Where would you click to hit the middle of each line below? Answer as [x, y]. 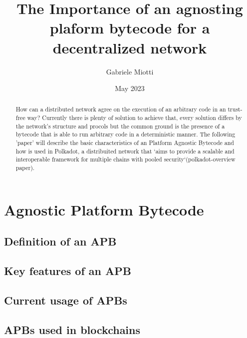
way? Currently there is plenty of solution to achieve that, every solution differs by [134, 118]
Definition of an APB [60, 241]
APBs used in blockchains [72, 329]
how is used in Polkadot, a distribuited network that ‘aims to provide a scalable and [125, 151]
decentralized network [130, 47]
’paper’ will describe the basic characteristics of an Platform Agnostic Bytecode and [125, 143]
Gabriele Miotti [130, 71]
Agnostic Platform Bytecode [104, 209]
